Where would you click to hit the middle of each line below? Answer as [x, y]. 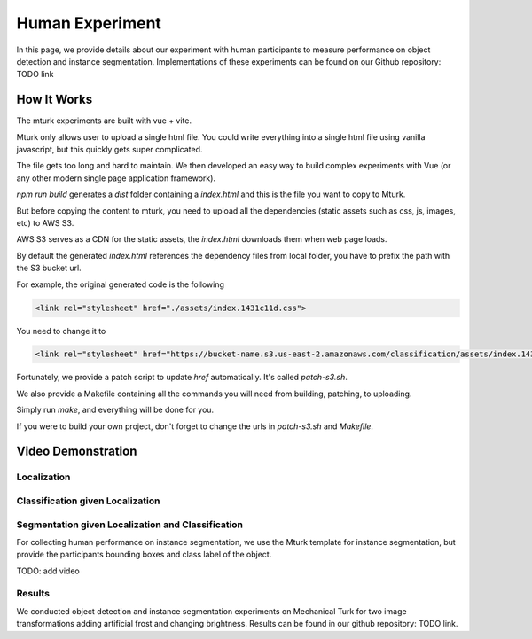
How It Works [55, 100]
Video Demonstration [77, 452]
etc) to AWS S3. [45, 222]
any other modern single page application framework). [116, 178]
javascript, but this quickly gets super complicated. [110, 150]
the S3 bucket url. [49, 268]
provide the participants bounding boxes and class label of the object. [144, 555]
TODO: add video [48, 571]
